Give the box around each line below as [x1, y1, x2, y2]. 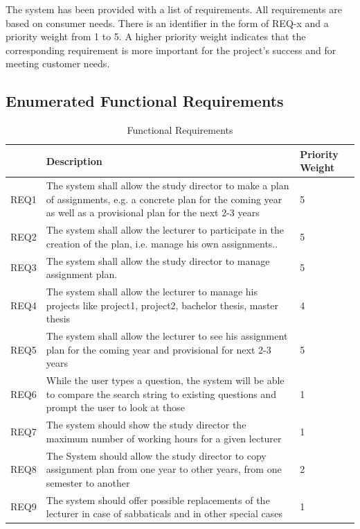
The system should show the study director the [46, 417, 246, 432]
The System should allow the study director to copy [46, 448, 267, 462]
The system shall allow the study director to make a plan [46, 178, 289, 193]
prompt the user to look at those [46, 400, 185, 415]
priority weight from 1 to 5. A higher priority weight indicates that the [6, 29, 306, 44]
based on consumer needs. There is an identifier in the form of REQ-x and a [6, 15, 329, 30]
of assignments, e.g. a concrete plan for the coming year [46, 191, 282, 206]
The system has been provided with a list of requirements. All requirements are [6, 2, 342, 16]
